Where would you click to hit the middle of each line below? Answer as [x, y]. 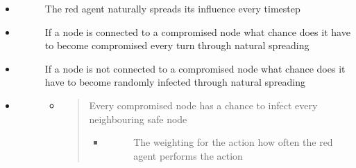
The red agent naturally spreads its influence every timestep [172, 8]
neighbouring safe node [138, 119]
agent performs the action [188, 155]
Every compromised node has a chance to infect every [203, 105]
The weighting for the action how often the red [233, 142]
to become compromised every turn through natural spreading [177, 45]
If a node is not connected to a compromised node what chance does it [195, 68]
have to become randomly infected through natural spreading [175, 82]
